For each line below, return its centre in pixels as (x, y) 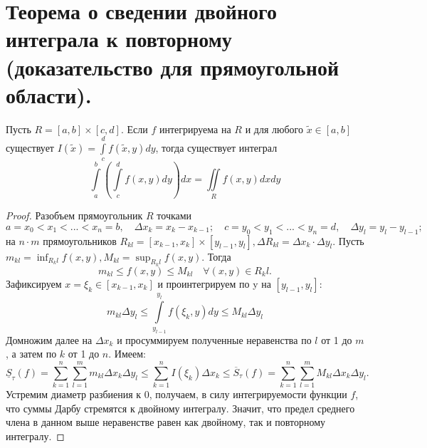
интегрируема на (195, 129)
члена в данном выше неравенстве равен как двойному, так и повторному (166, 422)
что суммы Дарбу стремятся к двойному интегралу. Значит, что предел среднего (180, 408)
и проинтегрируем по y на (214, 283)
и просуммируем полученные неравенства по (214, 339)
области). (49, 94)
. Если (134, 129)
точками (174, 215)
